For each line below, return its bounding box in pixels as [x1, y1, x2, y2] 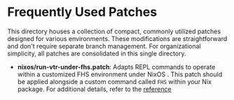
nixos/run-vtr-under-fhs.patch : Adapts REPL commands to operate [17, 62, 216, 71]
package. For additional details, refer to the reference [17, 85, 172, 93]
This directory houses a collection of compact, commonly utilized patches [7, 27, 221, 35]
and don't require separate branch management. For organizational [7, 42, 201, 50]
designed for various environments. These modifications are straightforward [7, 34, 228, 42]
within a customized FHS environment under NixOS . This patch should [17, 70, 223, 78]
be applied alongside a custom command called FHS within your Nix [17, 77, 212, 85]
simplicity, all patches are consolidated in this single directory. [7, 49, 187, 58]
